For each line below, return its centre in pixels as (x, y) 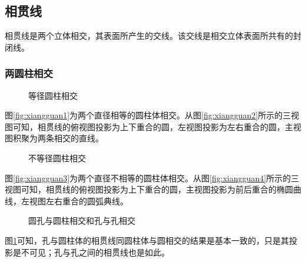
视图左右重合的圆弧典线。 (79, 200)
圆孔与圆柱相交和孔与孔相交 (82, 220)
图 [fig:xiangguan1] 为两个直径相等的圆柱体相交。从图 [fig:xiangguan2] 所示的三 (148, 115)
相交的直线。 (79, 138)
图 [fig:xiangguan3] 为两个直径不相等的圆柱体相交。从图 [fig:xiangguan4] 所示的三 (152, 178)
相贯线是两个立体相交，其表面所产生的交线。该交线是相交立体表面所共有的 (149, 36)
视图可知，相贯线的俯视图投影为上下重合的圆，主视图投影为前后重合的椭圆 (149, 189)
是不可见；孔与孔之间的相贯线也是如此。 (91, 252)
